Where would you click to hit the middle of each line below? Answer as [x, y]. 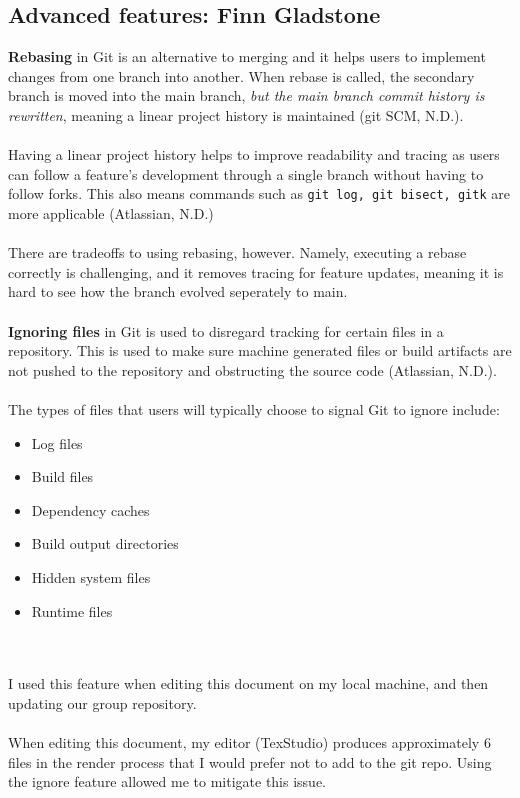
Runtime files [72, 610]
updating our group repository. [102, 702]
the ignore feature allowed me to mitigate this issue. [167, 781]
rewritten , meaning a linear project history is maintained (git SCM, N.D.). [236, 114]
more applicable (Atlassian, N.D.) [111, 213]
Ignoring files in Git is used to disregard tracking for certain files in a [226, 330]
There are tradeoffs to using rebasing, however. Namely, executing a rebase [237, 252]
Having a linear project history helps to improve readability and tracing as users [254, 154]
